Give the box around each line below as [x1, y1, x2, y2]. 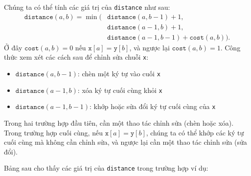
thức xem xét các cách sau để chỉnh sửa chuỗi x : [4, 52, 149, 62]
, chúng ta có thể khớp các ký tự [146, 127, 244, 137]
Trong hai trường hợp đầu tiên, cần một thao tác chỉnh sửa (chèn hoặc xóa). [4, 117, 234, 128]
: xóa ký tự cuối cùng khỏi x [77, 85, 162, 95]
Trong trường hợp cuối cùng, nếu [4, 127, 103, 137]
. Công [220, 42, 241, 52]
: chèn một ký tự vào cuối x [77, 68, 160, 78]
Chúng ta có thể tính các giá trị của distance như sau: [4, 2, 170, 12]
